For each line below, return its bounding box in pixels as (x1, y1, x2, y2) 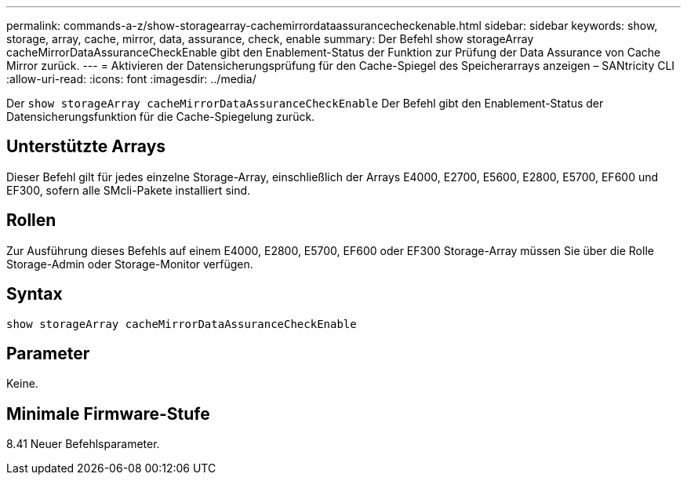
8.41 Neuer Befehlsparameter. (6, 437, 160, 451)
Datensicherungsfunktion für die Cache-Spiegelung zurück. (6, 110, 315, 123)
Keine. (6, 377, 38, 391)
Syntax (6, 284, 63, 304)
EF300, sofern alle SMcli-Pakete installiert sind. (6, 183, 251, 197)
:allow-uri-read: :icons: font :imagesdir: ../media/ (6, 72, 256, 86)
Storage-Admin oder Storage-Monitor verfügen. (6, 257, 253, 271)
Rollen (6, 210, 56, 231)
